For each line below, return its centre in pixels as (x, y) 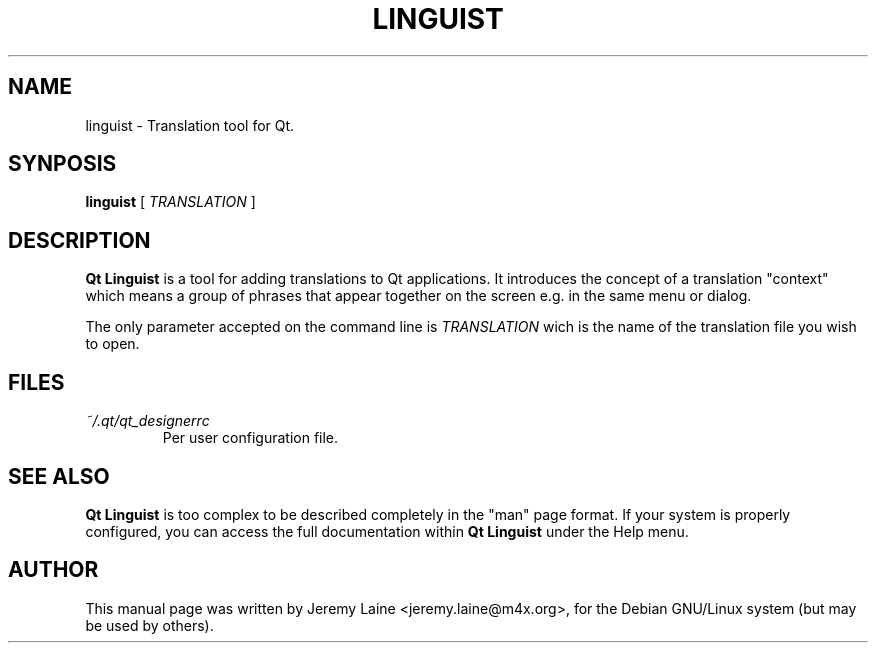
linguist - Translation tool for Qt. (190, 125)
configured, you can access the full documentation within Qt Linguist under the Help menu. (387, 531)
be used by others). (149, 625)
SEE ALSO (59, 476)
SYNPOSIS (62, 164)
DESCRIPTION (79, 240)
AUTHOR (53, 570)
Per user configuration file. (250, 438)
